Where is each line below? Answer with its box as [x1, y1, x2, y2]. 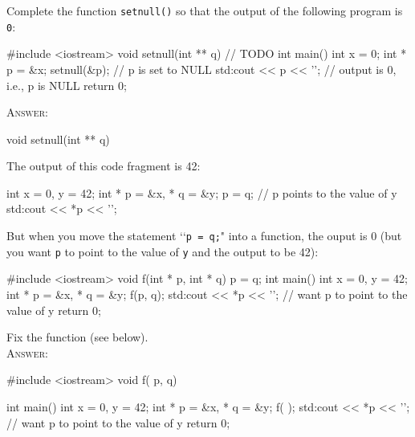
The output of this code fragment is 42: [6, 157, 201, 174]
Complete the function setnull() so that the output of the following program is [6, 2, 403, 18]
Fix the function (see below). [6, 329, 149, 345]
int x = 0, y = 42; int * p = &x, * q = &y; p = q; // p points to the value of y [6, 184, 397, 201]
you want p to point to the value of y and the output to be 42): [6, 243, 319, 259]
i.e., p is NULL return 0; [6, 76, 127, 93]
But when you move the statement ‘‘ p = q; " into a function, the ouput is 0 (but [6, 227, 402, 244]
